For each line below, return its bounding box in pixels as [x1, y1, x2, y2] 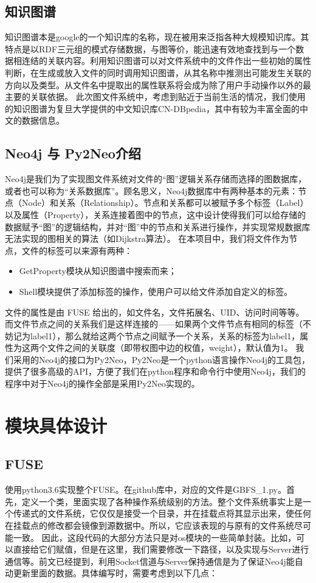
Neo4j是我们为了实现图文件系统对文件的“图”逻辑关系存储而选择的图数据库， [5, 172, 307, 185]
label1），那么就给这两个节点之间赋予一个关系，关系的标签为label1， [30, 329, 300, 342]
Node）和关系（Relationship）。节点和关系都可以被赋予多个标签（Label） [21, 196, 309, 209]
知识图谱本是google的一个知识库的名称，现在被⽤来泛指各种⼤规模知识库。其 [5, 30, 309, 43]
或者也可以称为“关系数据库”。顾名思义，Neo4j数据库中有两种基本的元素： [5, 184, 298, 197]
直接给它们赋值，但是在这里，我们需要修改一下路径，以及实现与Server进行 [13, 543, 309, 556]
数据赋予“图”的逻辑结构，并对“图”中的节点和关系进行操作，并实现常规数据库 [5, 220, 311, 233]
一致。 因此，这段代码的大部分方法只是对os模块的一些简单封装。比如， [13, 531, 297, 543]
